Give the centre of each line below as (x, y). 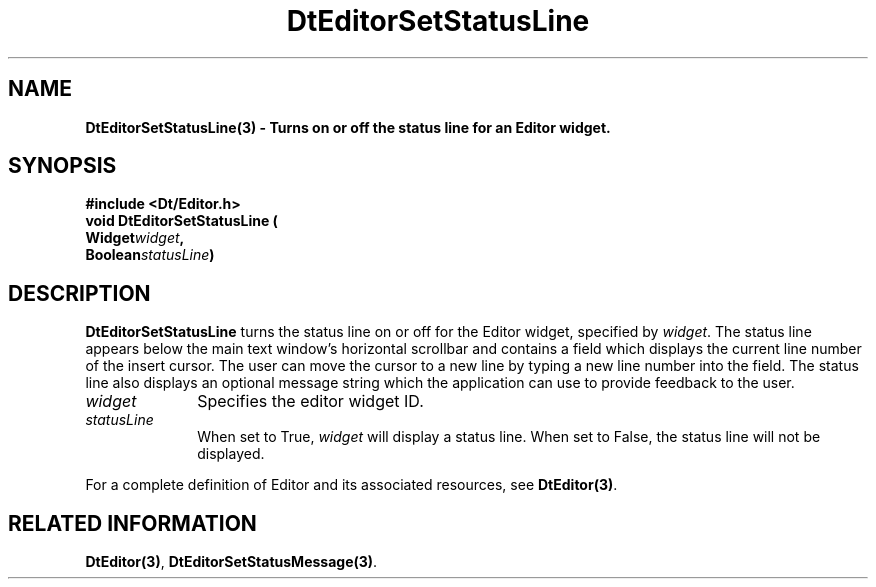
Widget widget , (135, 238)
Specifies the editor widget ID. (310, 401)
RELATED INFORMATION (132, 523)
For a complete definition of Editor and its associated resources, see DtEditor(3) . (351, 485)
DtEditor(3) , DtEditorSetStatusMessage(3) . (231, 562)
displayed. (231, 454)
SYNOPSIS (62, 166)
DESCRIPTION (79, 293)
